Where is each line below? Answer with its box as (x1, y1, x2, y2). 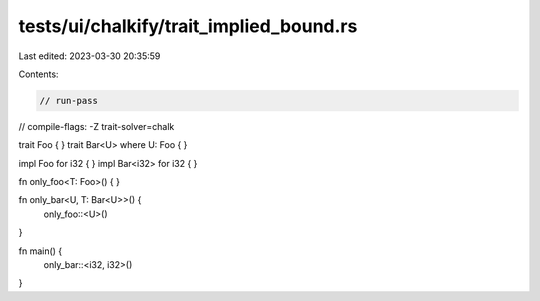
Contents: (18, 68, 59, 80)
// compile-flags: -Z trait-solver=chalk (18, 120, 175, 132)
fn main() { (18, 245, 63, 257)
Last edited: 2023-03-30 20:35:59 (18, 50, 161, 62)
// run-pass (39, 95, 99, 106)
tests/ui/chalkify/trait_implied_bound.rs (18, 15, 358, 37)
